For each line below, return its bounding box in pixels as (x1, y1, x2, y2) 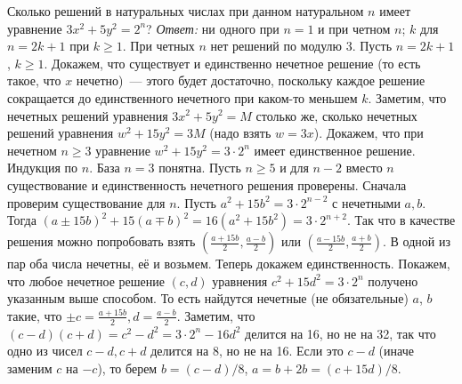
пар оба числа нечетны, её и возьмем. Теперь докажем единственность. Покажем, (7, 254, 450, 273)
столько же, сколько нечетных (255, 106, 417, 124)
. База (89, 158, 120, 177)
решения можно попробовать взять (7, 232, 196, 251)
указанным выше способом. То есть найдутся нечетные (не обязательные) (7, 289, 409, 308)
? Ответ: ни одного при (146, 19, 280, 37)
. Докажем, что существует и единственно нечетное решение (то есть (44, 53, 421, 72)
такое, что (7, 71, 61, 90)
